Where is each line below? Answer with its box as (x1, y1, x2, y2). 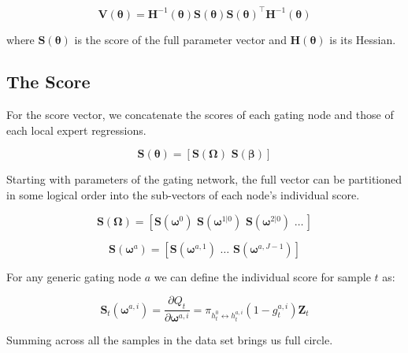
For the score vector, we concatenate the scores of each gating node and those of (6, 106, 394, 123)
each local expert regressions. (6, 121, 147, 138)
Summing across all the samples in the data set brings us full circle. (6, 332, 333, 348)
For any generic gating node (6, 268, 142, 284)
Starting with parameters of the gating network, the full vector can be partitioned (6, 171, 402, 188)
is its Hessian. (329, 31, 396, 47)
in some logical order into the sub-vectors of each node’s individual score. (6, 187, 360, 203)
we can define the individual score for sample (154, 268, 371, 284)
